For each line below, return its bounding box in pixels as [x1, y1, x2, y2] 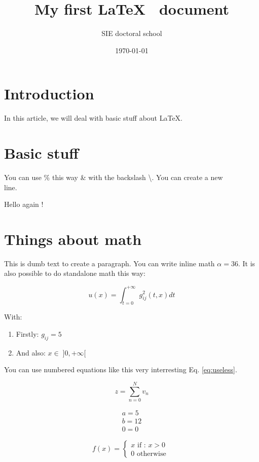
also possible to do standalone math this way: [4, 268, 145, 278]
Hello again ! [4, 199, 44, 209]
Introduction [4, 83, 94, 104]
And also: [16, 347, 46, 358]
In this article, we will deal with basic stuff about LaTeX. [4, 113, 183, 123]
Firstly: [16, 328, 39, 339]
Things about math [4, 228, 142, 249]
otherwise [136, 450, 166, 458]
